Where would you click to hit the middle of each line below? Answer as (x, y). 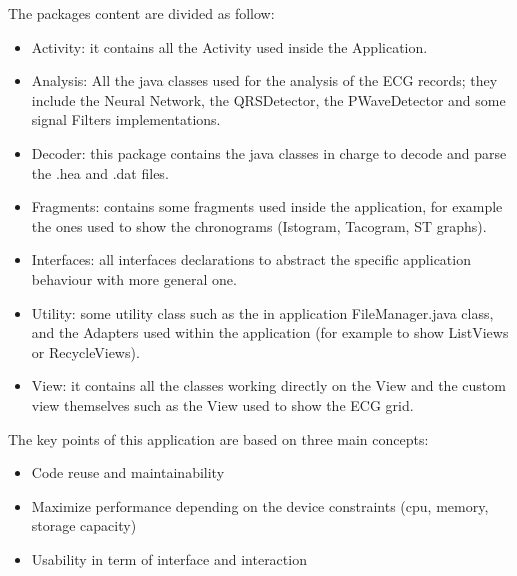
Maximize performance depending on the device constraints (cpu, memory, (260, 505)
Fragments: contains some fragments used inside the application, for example (267, 206)
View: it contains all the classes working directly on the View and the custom (268, 385)
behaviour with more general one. (134, 278)
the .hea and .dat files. (100, 172)
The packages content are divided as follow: (141, 13)
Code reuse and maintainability (128, 472)
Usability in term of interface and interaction (169, 558)
